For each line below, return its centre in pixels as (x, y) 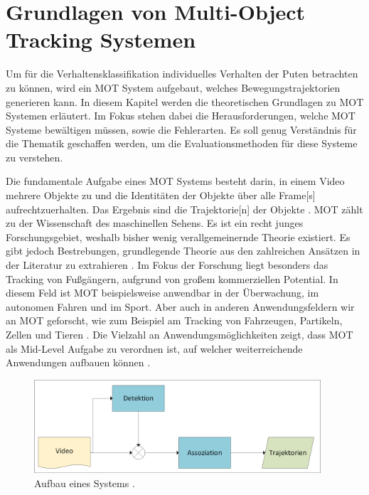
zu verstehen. (34, 157)
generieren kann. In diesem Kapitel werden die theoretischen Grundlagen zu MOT (185, 101)
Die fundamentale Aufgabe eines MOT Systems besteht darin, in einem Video (175, 181)
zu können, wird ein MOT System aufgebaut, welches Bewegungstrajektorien (173, 87)
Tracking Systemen (101, 39)
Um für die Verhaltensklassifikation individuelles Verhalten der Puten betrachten (182, 74)
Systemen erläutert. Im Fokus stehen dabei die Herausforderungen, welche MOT (181, 116)
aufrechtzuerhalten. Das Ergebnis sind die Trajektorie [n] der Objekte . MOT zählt (184, 209)
